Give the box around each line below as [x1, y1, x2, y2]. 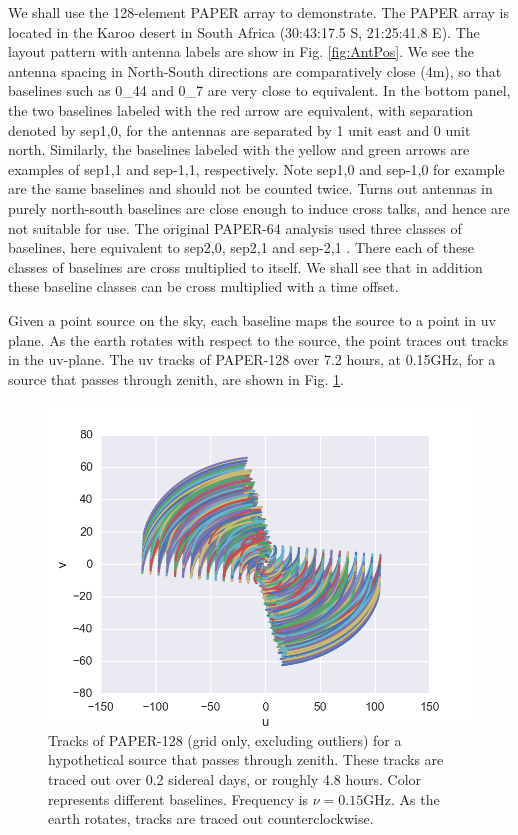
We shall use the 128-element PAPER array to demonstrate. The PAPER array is [8, 2, 509, 22]
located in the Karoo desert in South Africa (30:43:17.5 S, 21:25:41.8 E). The [8, 21, 480, 42]
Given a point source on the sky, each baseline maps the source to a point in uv [8, 309, 496, 330]
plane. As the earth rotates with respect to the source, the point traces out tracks [8, 329, 508, 350]
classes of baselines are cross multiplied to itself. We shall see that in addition [8, 256, 483, 277]
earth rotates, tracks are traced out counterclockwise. [48, 808, 374, 829]
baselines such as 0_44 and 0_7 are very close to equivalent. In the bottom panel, [8, 80, 511, 101]
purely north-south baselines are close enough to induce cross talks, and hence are [8, 197, 510, 218]
